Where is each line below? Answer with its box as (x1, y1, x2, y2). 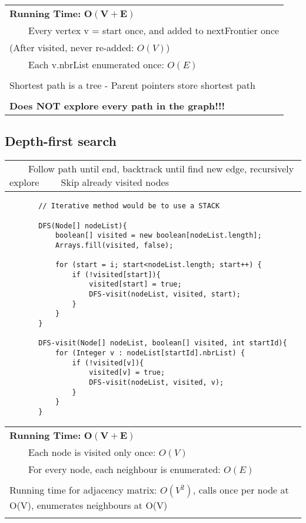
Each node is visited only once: (28, 445, 156, 459)
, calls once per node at (192, 482, 289, 497)
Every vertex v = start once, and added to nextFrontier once (28, 24, 280, 37)
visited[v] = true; (89, 368, 165, 377)
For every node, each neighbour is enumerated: (28, 462, 221, 476)
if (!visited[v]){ (72, 358, 144, 367)
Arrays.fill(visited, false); (55, 241, 174, 249)
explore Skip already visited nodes (9, 175, 169, 189)
